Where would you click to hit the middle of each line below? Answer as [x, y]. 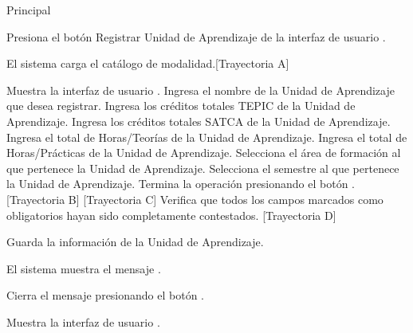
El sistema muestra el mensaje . [84, 268]
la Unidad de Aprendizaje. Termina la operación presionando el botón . [181, 184]
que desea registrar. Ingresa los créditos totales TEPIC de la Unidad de [181, 106]
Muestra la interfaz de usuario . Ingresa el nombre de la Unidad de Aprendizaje [201, 90]
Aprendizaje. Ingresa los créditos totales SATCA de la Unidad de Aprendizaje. [199, 121]
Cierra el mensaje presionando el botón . [105, 295]
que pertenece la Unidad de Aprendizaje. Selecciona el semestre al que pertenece [203, 168]
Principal [29, 10]
